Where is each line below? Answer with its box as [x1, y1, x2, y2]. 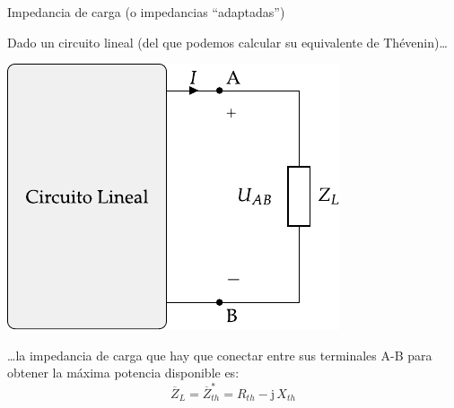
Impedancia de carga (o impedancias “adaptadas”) [7, 3, 285, 21]
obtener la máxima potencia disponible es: [7, 363, 240, 382]
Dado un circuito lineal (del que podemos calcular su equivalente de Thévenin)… [7, 32, 448, 51]
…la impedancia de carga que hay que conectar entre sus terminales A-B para [7, 345, 432, 364]
